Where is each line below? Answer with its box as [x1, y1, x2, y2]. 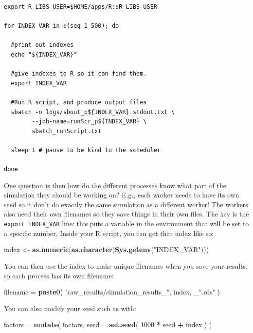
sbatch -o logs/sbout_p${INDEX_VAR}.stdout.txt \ [11, 108, 175, 116]
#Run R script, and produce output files [11, 98, 147, 106]
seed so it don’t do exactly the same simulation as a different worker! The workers [4, 199, 248, 209]
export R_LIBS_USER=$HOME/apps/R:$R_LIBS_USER [4, 3, 157, 10]
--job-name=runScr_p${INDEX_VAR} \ [32, 118, 147, 125]
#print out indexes [11, 41, 74, 49]
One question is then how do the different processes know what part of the [4, 180, 227, 190]
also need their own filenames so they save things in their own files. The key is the [4, 209, 249, 219]
